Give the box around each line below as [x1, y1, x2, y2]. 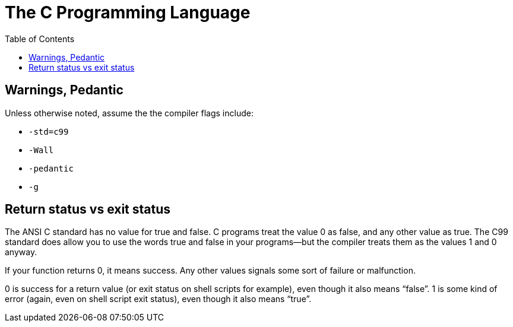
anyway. [5, 247, 37, 258]
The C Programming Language [5, 2, 251, 23]
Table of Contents [5, 33, 75, 44]
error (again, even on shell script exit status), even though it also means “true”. [5, 294, 312, 304]
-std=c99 [28, 126, 69, 136]
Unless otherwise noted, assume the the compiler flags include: [5, 107, 254, 118]
